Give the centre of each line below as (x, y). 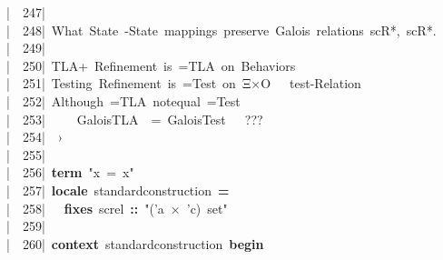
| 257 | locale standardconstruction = (118, 190)
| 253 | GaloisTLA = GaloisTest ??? (135, 119)
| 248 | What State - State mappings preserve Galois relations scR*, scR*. (221, 30)
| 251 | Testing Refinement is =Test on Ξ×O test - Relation (184, 83)
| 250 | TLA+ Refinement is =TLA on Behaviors (151, 65)
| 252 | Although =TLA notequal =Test (123, 100)
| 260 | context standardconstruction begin (135, 243)
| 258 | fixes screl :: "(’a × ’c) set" (117, 208)
